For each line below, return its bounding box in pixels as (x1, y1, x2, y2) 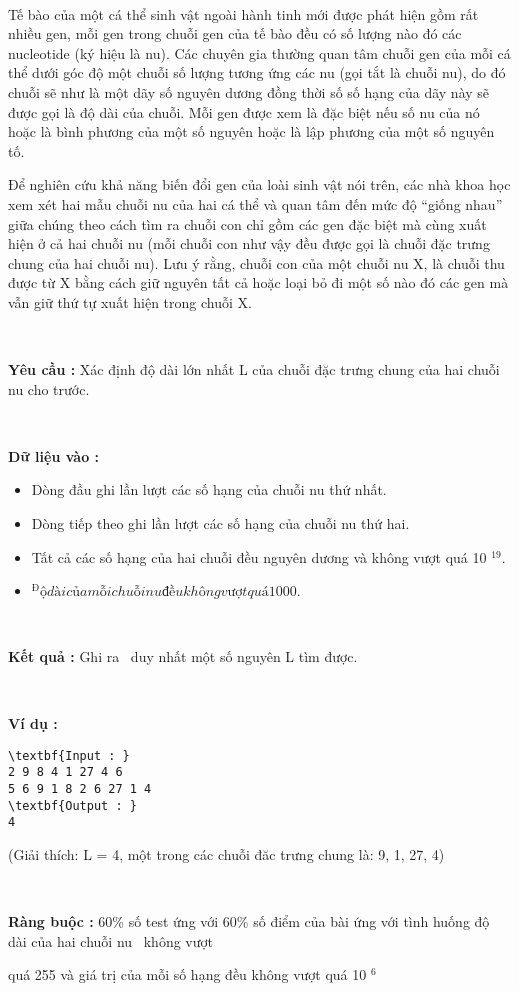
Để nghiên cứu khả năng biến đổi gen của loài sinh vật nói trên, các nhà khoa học (8, 174, 511, 195)
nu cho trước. (8, 378, 90, 399)
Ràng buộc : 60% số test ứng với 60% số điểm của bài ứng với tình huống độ (8, 911, 490, 932)
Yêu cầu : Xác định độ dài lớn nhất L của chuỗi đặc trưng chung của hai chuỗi (8, 359, 500, 380)
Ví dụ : (8, 713, 58, 734)
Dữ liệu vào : (8, 445, 100, 466)
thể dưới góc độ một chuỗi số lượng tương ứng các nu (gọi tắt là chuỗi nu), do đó (8, 62, 506, 83)
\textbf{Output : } (8, 798, 137, 813)
